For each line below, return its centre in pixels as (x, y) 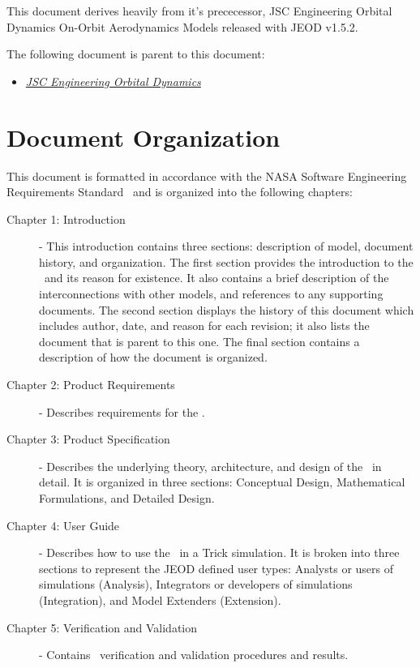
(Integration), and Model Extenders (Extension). (160, 599)
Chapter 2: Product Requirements (91, 385)
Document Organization (144, 137)
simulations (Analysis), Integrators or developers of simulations (196, 584)
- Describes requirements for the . (122, 411)
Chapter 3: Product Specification (88, 439)
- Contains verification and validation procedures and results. (194, 655)
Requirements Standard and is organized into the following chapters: (180, 192)
